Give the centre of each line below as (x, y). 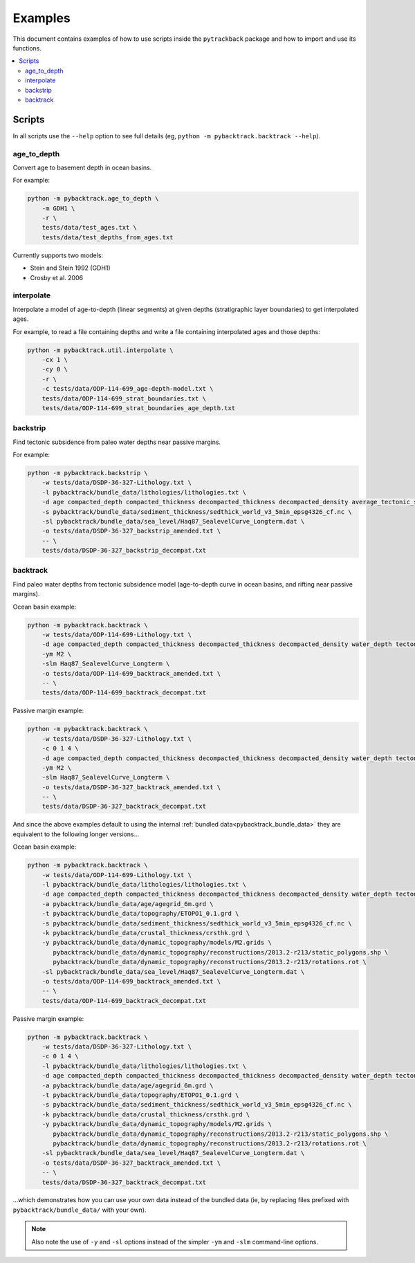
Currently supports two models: (58, 255)
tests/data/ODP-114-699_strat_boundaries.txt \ (124, 398)
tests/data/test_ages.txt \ (90, 228)
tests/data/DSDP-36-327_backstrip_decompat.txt (124, 551)
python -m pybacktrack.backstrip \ (87, 473)
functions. (27, 48)
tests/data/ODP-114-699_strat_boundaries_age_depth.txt (139, 408)
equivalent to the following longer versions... (76, 834)
